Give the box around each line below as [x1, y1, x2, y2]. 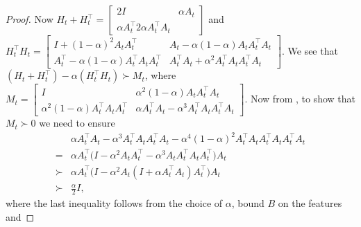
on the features [278, 196, 342, 210]
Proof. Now [6, 12, 53, 26]
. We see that [281, 43, 338, 57]
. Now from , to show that [244, 91, 355, 106]
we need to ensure [39, 116, 115, 130]
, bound [231, 196, 265, 210]
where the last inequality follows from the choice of [6, 196, 223, 210]
